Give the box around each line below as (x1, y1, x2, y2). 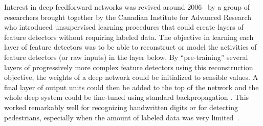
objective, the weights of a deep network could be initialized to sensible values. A (4, 72, 258, 82)
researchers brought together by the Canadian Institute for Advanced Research (4, 11, 251, 22)
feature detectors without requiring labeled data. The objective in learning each (4, 31, 254, 42)
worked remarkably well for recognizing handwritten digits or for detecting (4, 101, 238, 112)
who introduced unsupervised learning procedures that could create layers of (4, 22, 244, 32)
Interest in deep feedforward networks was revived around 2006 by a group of (4, 2, 250, 12)
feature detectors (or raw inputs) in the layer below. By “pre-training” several (4, 51, 248, 62)
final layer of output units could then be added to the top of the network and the (4, 81, 259, 92)
